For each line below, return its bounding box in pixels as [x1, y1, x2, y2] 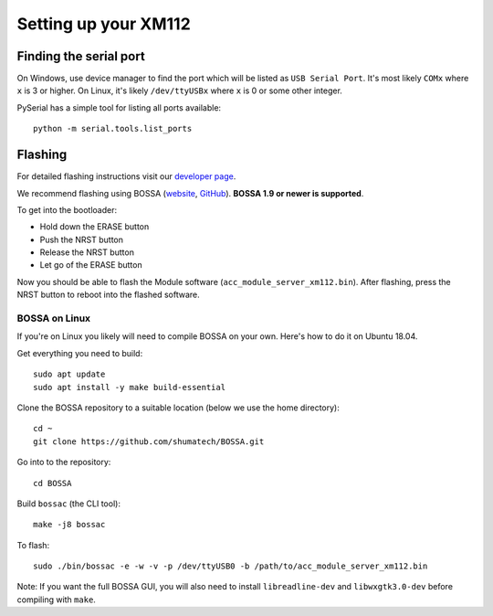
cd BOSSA [33, 478, 72, 488]
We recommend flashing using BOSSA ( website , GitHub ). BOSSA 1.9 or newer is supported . [16, 187, 364, 198]
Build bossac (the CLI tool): [16, 498, 121, 509]
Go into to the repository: [16, 457, 111, 468]
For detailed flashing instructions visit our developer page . [16, 171, 236, 182]
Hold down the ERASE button [39, 221, 150, 232]
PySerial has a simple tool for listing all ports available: [16, 101, 222, 113]
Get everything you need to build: [16, 347, 143, 358]
